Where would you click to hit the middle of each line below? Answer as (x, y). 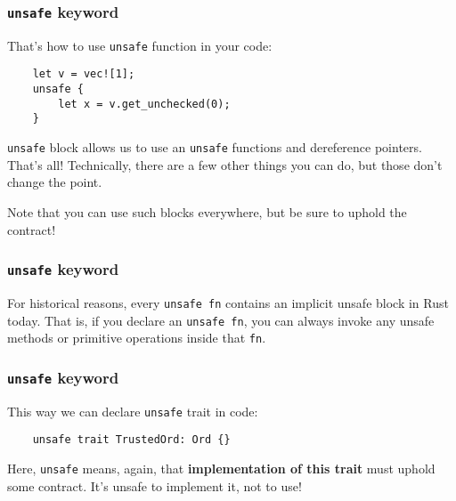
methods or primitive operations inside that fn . (137, 338)
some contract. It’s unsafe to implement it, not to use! (155, 485)
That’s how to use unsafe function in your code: (140, 45)
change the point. (55, 182)
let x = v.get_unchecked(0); (144, 104)
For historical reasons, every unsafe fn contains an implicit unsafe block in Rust (228, 302)
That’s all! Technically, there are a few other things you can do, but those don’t (225, 164)
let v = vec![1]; (84, 74)
